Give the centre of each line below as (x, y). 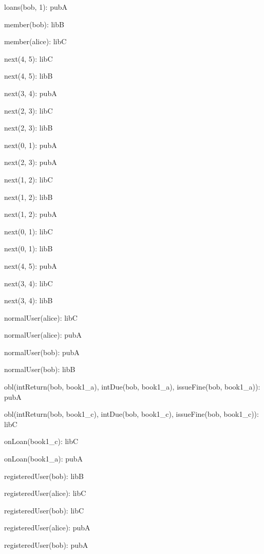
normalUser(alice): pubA (43, 335)
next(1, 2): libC (29, 179)
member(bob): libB (34, 24)
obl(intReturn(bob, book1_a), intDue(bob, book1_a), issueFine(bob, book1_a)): (132, 387)
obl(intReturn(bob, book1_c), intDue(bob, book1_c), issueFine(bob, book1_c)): (131, 414)
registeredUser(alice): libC (45, 493)
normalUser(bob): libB (40, 369)
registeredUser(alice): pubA (47, 528)
